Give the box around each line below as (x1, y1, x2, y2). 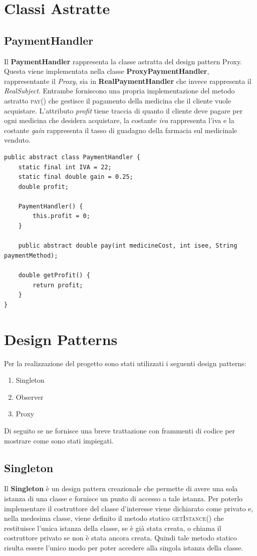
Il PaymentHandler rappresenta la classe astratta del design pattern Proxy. (4, 56, 242, 66)
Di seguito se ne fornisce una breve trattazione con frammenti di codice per (4, 425, 235, 435)
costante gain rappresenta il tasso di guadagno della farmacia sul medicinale (4, 125, 237, 135)
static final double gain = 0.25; (18, 173, 133, 181)
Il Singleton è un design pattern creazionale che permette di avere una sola (4, 483, 238, 494)
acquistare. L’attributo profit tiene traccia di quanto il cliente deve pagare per (4, 105, 243, 116)
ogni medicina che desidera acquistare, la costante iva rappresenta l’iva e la (4, 115, 234, 126)
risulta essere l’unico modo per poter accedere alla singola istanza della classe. (4, 542, 243, 552)
